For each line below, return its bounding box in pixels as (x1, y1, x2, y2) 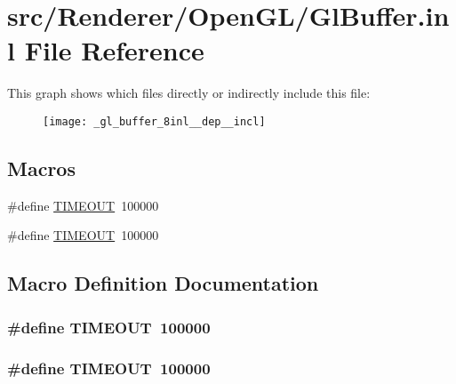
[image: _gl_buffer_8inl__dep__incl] (43, 115, 266, 128)
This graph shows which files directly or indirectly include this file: (7, 84, 371, 102)
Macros (7, 154, 76, 181)
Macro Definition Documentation (7, 269, 319, 297)
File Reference (24, 32, 204, 68)
